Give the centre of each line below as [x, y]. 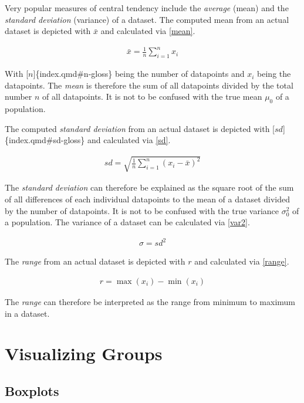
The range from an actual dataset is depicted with [95, 261]
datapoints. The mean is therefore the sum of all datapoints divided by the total [149, 85]
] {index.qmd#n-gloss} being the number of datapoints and [139, 74]
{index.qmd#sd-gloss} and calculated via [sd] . [88, 140]
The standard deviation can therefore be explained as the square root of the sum [149, 187]
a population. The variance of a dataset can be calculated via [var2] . [127, 222]
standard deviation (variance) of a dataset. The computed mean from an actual [147, 19]
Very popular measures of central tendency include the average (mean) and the [147, 8]
